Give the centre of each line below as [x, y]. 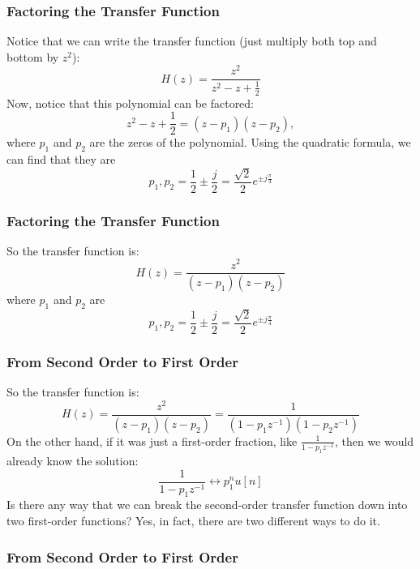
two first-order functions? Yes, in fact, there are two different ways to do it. [193, 520]
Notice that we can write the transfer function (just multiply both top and [192, 41]
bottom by [33, 56]
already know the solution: [73, 460]
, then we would [374, 441]
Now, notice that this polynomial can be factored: [131, 103]
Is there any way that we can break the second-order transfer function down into [207, 505]
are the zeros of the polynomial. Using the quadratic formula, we [250, 142]
